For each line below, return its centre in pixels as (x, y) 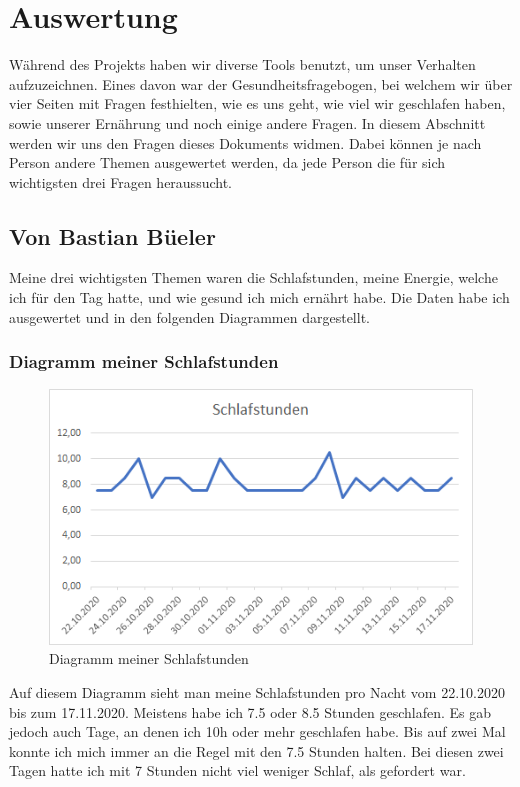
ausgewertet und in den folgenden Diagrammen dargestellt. (189, 316)
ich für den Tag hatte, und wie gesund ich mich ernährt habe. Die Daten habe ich (259, 297)
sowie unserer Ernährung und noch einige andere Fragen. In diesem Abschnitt (247, 122)
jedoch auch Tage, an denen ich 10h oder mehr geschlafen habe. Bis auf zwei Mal (257, 731)
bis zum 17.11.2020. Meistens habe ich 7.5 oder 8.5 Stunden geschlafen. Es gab (250, 711)
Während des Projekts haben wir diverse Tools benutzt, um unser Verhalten (242, 64)
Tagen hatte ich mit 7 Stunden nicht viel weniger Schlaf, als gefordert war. (237, 770)
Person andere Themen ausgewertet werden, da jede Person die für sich (227, 162)
